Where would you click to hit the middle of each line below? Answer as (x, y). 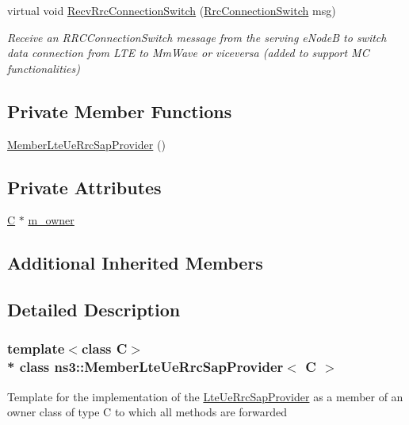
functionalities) (44, 68)
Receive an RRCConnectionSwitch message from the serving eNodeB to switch (197, 37)
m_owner (51, 220)
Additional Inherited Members (135, 263)
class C (104, 348)
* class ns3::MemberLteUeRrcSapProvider (145, 367)
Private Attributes (84, 187)
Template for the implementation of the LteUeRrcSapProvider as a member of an (205, 396)
